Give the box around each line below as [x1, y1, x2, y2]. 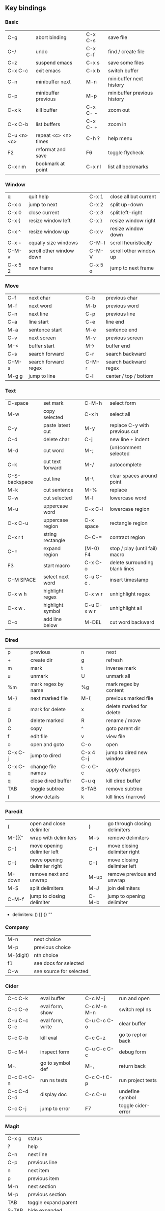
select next [43, 573, 69, 580]
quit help [28, 193, 49, 200]
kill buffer [35, 106, 57, 113]
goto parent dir [106, 725, 141, 732]
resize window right [110, 217, 156, 224]
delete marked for [106, 703, 147, 710]
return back [119, 1062, 146, 1069]
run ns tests [40, 1077, 68, 1083]
